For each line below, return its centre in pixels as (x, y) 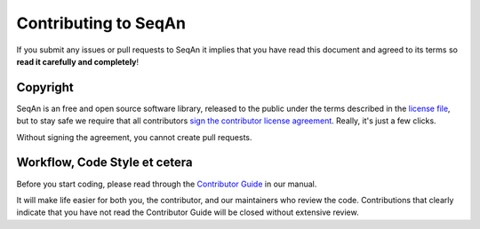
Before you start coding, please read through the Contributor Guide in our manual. (167, 184)
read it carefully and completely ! (78, 61)
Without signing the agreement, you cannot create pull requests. (134, 137)
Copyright (45, 87)
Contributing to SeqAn (101, 23)
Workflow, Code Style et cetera (104, 163)
